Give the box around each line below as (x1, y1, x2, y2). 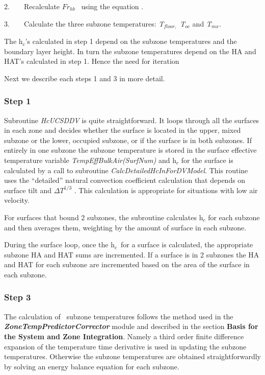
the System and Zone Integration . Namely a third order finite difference (4, 331, 244, 341)
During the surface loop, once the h (4, 239, 115, 250)
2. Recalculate (4, 1, 60, 11)
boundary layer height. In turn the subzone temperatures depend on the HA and (4, 45, 256, 56)
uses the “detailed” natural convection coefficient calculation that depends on (4, 175, 246, 185)
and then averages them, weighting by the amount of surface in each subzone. (4, 222, 247, 232)
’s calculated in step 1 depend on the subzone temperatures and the (25, 36, 237, 46)
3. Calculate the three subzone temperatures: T (4, 18, 164, 29)
